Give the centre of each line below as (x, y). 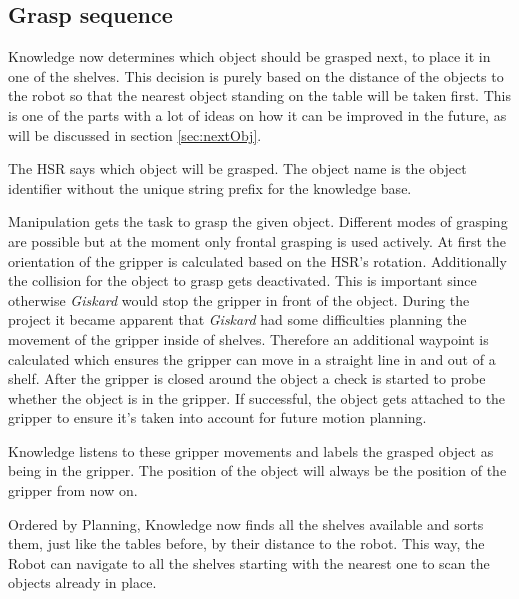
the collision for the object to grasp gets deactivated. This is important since (242, 280)
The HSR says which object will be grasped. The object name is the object (237, 168)
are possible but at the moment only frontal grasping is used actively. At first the (257, 240)
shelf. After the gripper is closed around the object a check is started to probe (247, 378)
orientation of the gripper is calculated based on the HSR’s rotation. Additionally (257, 260)
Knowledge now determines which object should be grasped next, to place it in (249, 56)
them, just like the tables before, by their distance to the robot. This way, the (246, 543)
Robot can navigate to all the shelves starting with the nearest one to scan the (249, 562)
